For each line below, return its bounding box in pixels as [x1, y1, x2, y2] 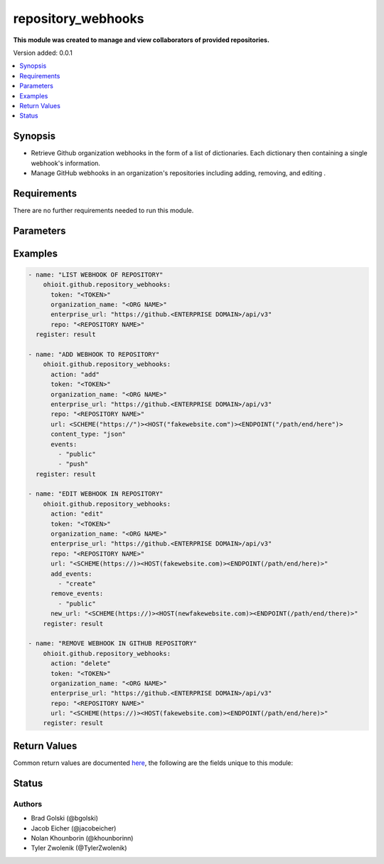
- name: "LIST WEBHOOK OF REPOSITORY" [28, 271, 164, 279]
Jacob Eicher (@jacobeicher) [31, 823, 117, 833]
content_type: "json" [50, 430, 126, 438]
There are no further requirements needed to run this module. [13, 206, 194, 214]
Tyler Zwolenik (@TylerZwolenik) [31, 844, 127, 853]
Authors [13, 798, 43, 808]
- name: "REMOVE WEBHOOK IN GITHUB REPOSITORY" [28, 640, 197, 647]
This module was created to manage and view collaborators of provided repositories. [13, 36, 270, 44]
